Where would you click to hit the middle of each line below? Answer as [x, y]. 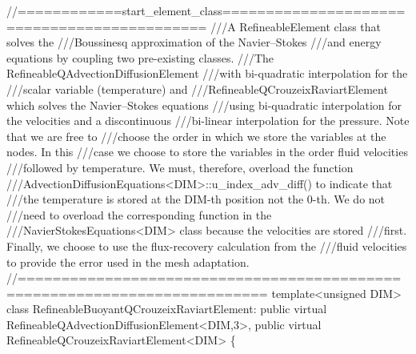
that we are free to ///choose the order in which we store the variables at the [196, 136]
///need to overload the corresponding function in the [139, 214]
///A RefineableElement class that [296, 26]
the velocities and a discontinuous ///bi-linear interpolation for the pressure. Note [208, 121]
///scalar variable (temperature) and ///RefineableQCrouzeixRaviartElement [197, 88]
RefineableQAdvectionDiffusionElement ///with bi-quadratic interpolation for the [207, 73]
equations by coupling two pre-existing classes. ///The [140, 57]
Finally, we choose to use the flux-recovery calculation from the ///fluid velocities [207, 245]
